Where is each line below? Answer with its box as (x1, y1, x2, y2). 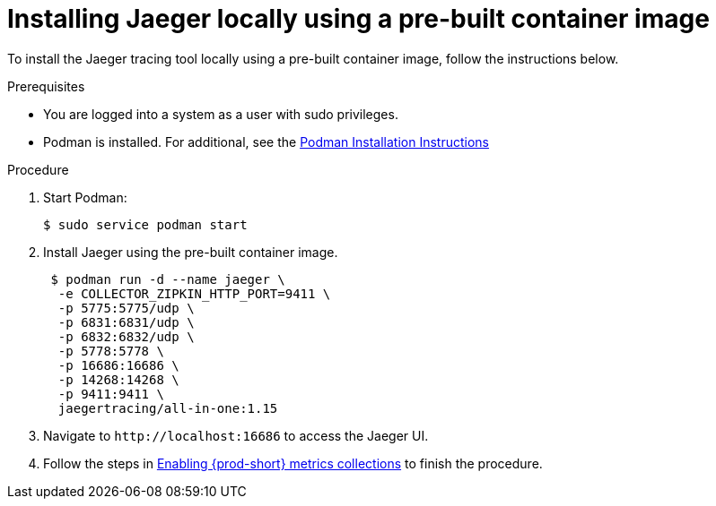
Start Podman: (43, 189, 127, 205)
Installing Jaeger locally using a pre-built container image (7, 4, 710, 34)
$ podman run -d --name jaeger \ (50, 271, 285, 287)
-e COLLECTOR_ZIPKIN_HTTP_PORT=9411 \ (57, 286, 331, 301)
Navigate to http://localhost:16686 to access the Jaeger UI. (43, 427, 429, 443)
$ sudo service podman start (43, 217, 248, 232)
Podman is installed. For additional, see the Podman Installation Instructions (43, 133, 490, 150)
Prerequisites (7, 78, 85, 94)
